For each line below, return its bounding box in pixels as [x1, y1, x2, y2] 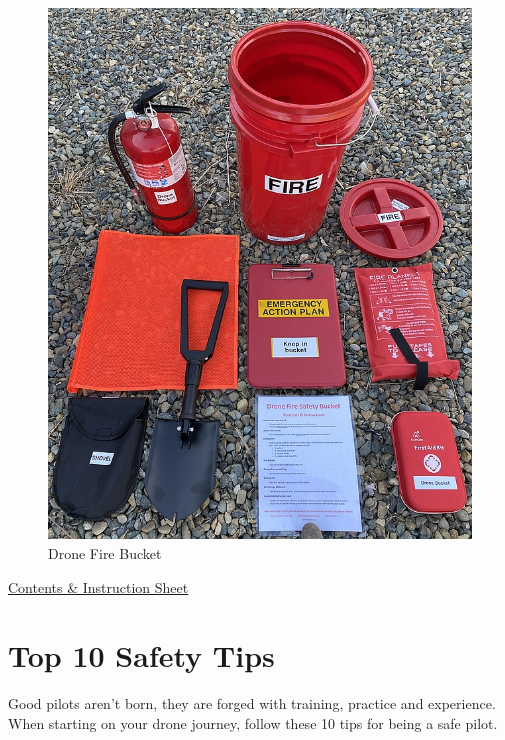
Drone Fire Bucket [48, 542, 162, 563]
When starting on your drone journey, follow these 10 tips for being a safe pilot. [8, 712, 498, 733]
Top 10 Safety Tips [8, 635, 275, 676]
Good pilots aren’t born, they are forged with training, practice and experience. [8, 693, 496, 714]
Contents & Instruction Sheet [8, 576, 189, 597]
